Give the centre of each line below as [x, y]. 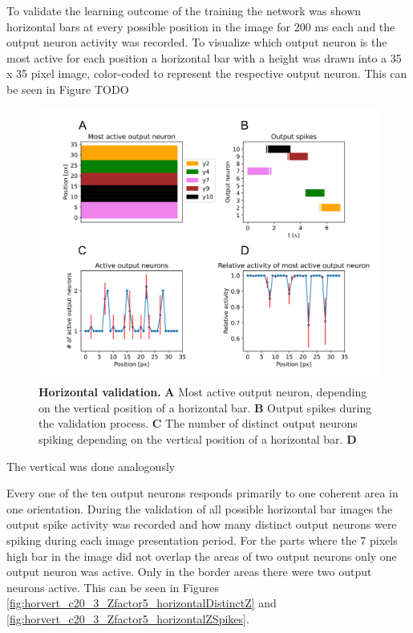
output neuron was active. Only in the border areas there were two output [189, 572]
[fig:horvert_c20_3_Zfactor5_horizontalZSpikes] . [128, 618]
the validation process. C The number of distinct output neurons [198, 423]
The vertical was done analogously [91, 466]
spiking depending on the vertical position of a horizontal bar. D [198, 439]
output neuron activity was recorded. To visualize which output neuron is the [197, 42]
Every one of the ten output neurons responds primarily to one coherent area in [202, 493]
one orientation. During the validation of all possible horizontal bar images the [200, 508]
